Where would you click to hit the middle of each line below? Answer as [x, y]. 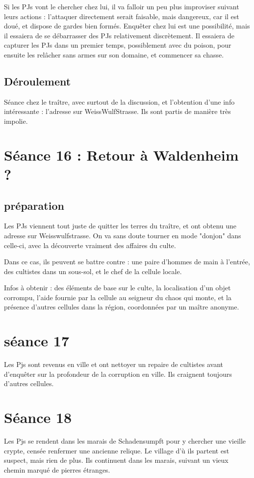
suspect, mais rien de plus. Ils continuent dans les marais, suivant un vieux [116, 460]
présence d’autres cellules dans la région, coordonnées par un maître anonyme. [122, 307]
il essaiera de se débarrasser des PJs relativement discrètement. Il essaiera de [119, 35]
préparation [34, 205]
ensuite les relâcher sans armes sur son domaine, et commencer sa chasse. [114, 54]
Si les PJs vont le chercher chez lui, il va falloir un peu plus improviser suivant [122, 6]
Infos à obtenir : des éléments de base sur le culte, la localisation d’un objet [117, 288]
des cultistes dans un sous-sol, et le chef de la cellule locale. [93, 271]
